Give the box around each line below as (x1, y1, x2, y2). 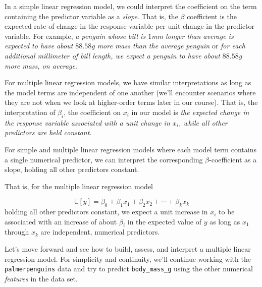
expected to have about (5, 40, 73, 51)
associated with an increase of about (5, 216, 117, 226)
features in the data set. (5, 273, 78, 283)
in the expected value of (127, 216, 201, 226)
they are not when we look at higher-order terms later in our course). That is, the (5, 97, 258, 107)
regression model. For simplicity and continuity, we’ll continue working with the (5, 253, 251, 264)
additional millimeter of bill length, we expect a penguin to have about (5, 50, 220, 61)
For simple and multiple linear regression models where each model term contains (5, 144, 256, 154)
